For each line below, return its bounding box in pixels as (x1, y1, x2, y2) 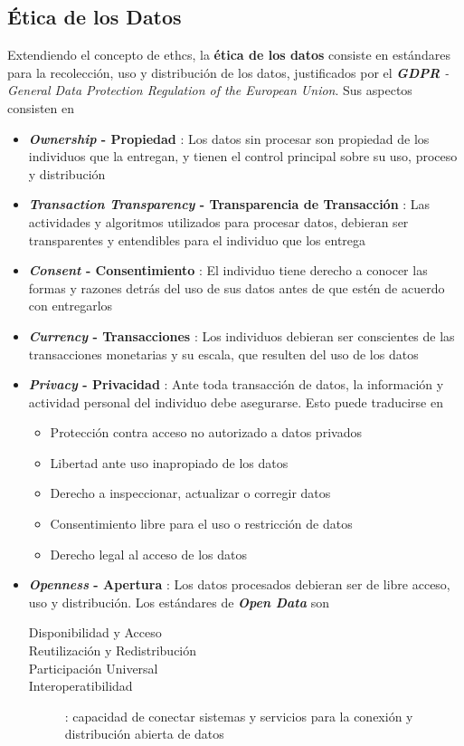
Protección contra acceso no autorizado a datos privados (50, 423, 362, 442)
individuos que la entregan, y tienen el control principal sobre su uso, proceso (28, 147, 458, 166)
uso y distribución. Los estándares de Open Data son (28, 592, 329, 611)
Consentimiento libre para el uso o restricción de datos (50, 514, 353, 533)
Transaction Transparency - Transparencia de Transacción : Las (28, 195, 431, 214)
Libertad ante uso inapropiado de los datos (50, 453, 289, 472)
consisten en (7, 98, 75, 117)
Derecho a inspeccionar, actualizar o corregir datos (50, 483, 331, 502)
